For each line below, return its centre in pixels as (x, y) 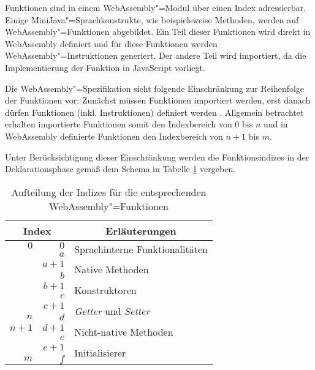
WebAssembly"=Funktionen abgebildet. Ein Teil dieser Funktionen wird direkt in (158, 32)
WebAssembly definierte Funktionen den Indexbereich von (114, 136)
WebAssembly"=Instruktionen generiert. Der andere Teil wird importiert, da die (156, 55)
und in (275, 124)
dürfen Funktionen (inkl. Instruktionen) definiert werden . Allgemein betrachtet (154, 112)
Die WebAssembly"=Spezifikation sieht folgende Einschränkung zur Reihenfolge (155, 88)
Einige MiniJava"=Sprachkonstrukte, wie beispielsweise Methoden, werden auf (152, 19)
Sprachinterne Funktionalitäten (141, 249)
